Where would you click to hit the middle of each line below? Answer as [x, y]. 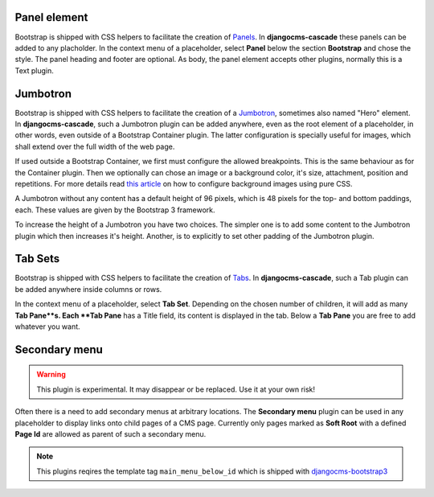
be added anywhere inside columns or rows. [88, 289]
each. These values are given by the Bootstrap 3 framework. [115, 210]
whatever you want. [47, 327]
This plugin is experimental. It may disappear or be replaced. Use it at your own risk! [176, 389]
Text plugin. [34, 70]
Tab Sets [37, 259]
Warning [51, 375]
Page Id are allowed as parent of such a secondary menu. [111, 433]
